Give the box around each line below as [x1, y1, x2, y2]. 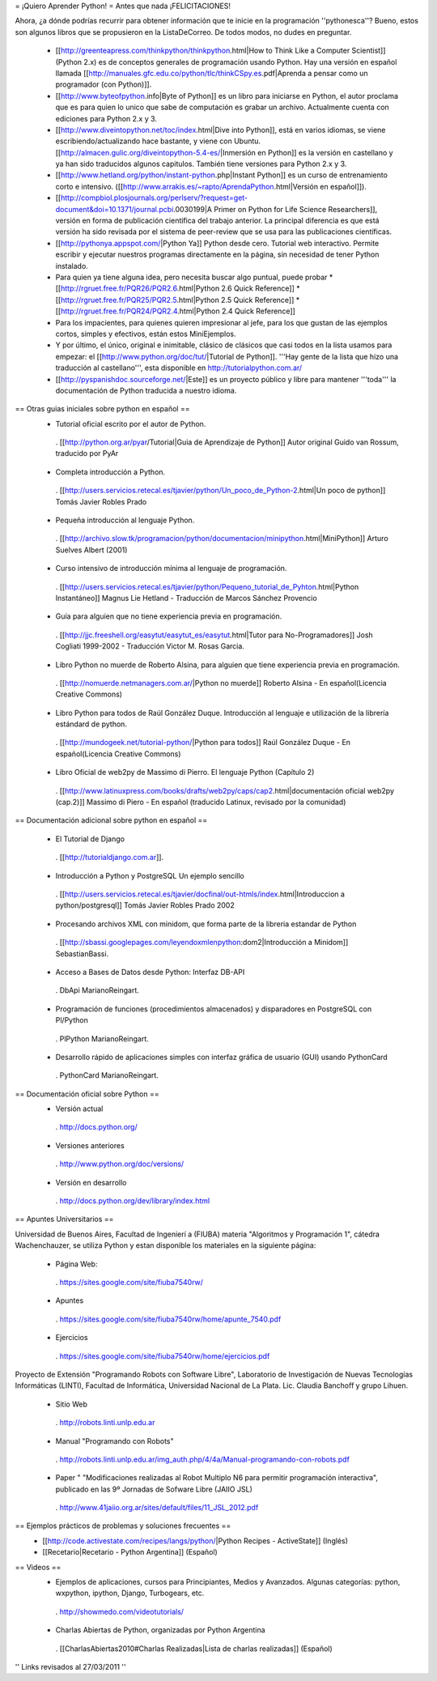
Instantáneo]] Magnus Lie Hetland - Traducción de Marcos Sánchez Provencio [55, 593, 317, 602]
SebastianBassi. [55, 948, 109, 959]
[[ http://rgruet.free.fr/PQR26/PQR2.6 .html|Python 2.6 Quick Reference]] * [55, 283, 300, 293]
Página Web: [55, 1259, 98, 1269]
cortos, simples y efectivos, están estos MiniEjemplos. [55, 329, 236, 338]
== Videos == [15, 1562, 62, 1572]
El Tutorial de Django [55, 834, 125, 844]
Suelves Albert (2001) [55, 545, 128, 555]
